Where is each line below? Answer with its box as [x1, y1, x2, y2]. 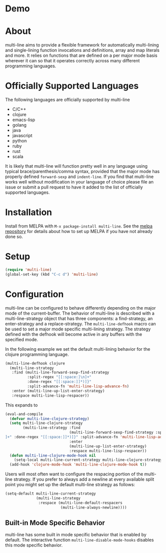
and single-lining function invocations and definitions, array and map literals [5, 47, 160, 53]
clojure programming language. [5, 351, 69, 357]
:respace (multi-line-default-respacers [38, 500, 123, 505]
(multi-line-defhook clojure [5, 361, 65, 366]
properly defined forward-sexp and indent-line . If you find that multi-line [5, 174, 154, 180]
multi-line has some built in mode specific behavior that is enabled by [5, 532, 147, 538]
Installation [5, 207, 52, 218]
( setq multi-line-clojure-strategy [9, 421, 83, 426]
